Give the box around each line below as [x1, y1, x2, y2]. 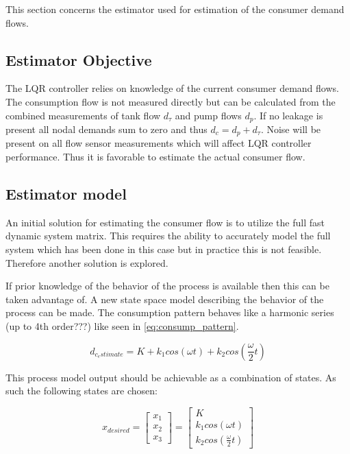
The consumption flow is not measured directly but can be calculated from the [5, 94, 336, 108]
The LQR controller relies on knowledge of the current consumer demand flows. [5, 81, 339, 95]
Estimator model [5, 183, 127, 204]
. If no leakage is [253, 108, 323, 122]
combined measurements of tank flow [5, 108, 161, 122]
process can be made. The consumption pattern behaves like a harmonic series [5, 305, 334, 320]
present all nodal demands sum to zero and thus [5, 122, 208, 136]
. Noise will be [260, 122, 321, 136]
